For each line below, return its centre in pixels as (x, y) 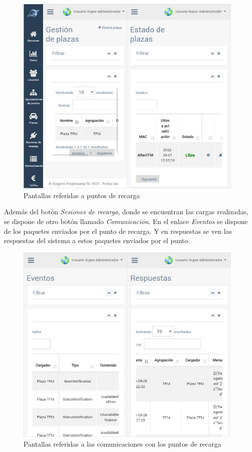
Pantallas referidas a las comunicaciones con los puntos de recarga (123, 443)
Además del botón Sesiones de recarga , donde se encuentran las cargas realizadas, (126, 212)
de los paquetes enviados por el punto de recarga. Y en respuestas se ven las (118, 231)
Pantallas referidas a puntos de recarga (82, 195)
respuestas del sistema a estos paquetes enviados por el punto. (97, 240)
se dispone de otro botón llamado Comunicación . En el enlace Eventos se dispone (126, 221)
